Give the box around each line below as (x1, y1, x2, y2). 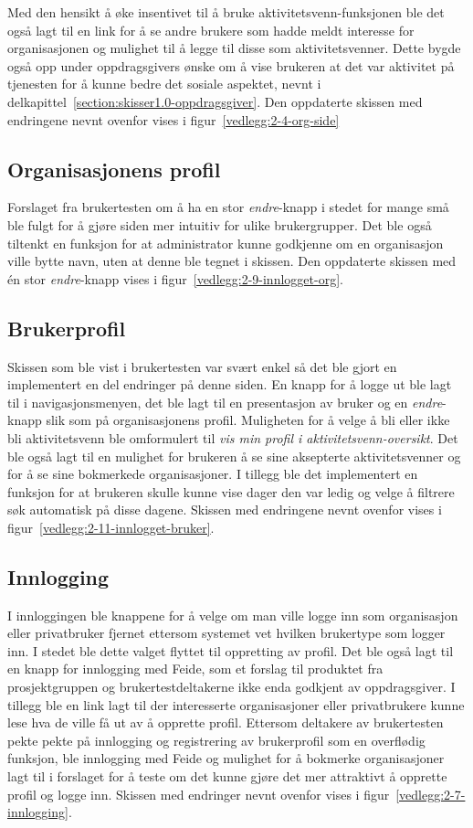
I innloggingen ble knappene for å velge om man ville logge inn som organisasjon (7, 605, 458, 624)
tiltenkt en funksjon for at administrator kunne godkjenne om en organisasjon (7, 233, 444, 252)
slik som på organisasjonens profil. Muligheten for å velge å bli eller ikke (46, 410, 450, 430)
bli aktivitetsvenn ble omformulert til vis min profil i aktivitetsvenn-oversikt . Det (7, 428, 458, 447)
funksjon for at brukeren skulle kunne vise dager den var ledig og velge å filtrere (7, 482, 455, 501)
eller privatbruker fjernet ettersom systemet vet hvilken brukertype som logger (7, 623, 446, 642)
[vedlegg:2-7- (395, 784, 466, 803)
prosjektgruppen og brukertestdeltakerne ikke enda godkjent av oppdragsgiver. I (7, 677, 456, 696)
